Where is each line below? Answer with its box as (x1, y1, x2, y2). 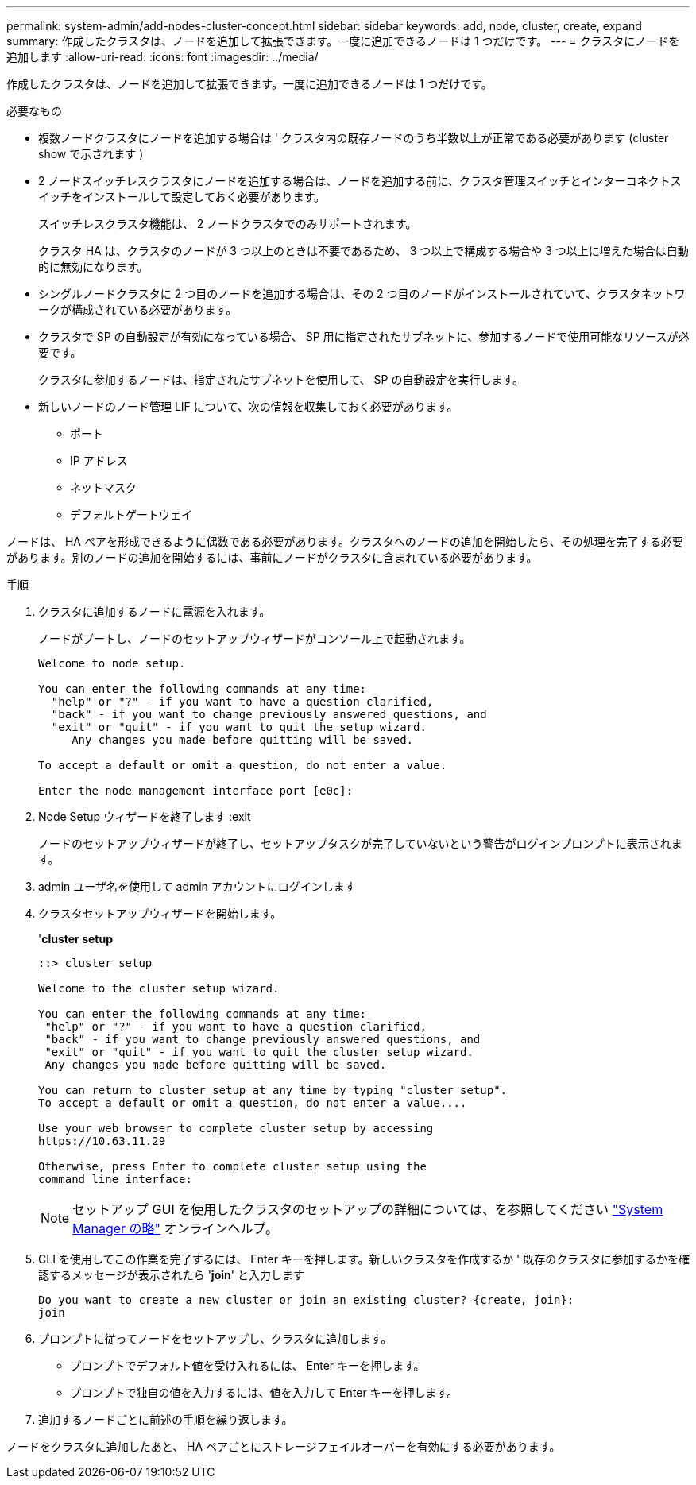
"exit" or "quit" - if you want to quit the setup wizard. (51, 721, 427, 733)
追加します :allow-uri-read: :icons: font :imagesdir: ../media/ (6, 50, 319, 64)
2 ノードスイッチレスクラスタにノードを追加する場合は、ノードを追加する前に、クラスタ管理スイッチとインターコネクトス (38, 174, 682, 188)
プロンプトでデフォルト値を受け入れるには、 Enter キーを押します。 (70, 1359, 425, 1372)
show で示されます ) (38, 147, 144, 160)
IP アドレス (70, 454, 128, 467)
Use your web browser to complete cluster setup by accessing (38, 1122, 434, 1135)
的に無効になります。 (38, 260, 149, 273)
